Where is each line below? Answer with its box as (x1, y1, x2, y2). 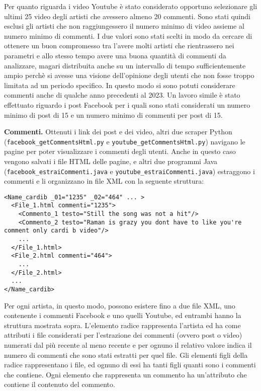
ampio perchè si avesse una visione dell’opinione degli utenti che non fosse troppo (4, 70, 254, 81)
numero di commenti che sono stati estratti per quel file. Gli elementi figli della (4, 349, 248, 360)
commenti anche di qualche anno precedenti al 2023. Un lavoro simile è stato (4, 90, 240, 100)
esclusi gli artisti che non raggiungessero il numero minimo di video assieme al (4, 21, 244, 31)
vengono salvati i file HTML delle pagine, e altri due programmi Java (4, 155, 218, 166)
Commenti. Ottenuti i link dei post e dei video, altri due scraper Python (4, 126, 232, 137)
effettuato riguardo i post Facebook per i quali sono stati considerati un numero (4, 99, 250, 110)
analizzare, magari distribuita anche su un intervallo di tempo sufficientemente (4, 60, 246, 70)
